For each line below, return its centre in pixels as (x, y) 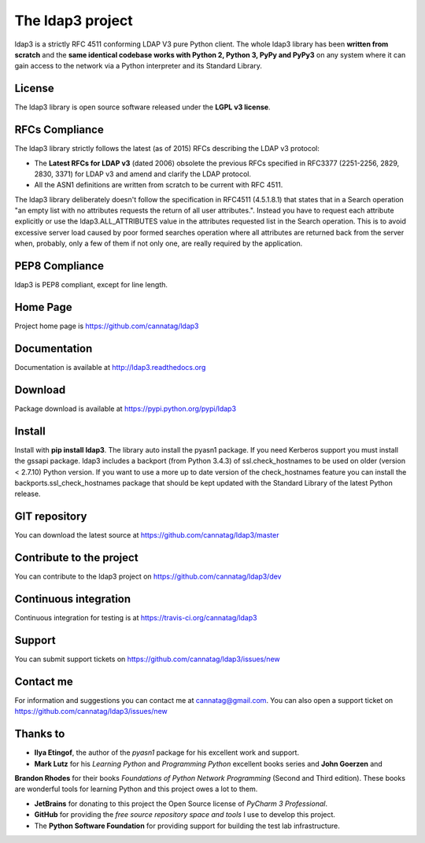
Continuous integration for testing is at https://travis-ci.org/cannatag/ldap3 (136, 618)
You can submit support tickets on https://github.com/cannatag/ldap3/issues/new (148, 659)
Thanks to (40, 734)
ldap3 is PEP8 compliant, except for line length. (91, 285)
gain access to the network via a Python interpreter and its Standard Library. (139, 66)
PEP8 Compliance (59, 266)
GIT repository (51, 517)
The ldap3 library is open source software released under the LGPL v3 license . (142, 107)
